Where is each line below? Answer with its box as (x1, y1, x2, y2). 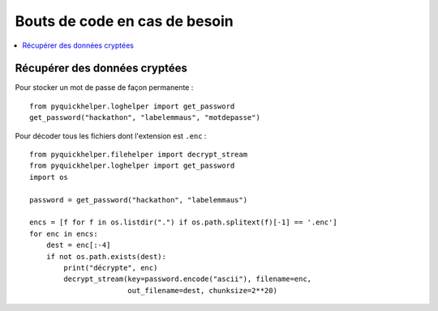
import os (29, 173, 68, 181)
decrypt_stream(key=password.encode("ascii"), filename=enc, (63, 275, 312, 283)
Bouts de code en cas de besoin (15, 12, 234, 30)
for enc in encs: (29, 229, 98, 238)
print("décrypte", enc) (63, 263, 158, 272)
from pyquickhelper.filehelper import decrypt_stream (29, 150, 247, 160)
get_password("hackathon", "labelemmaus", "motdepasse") (29, 113, 261, 122)
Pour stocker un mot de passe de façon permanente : (15, 83, 194, 92)
